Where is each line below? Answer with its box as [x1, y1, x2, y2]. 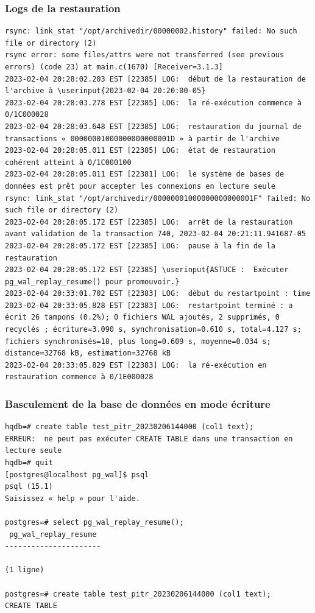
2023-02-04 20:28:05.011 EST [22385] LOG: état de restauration [5, 146, 275, 155]
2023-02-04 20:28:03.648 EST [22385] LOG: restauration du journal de [5, 122, 302, 131]
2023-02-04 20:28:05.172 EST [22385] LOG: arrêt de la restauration [5, 217, 293, 226]
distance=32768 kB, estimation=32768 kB [5, 349, 171, 358]
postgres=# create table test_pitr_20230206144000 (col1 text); [5, 589, 271, 598]
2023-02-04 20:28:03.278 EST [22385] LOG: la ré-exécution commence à [5, 98, 302, 107]
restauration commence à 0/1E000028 [5, 373, 154, 382]
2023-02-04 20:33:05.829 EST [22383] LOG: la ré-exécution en [5, 360, 267, 370]
